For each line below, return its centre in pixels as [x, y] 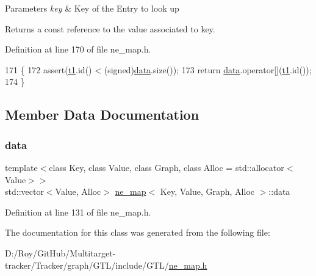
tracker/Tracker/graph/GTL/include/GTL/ [87, 265]
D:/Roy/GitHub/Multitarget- [60, 252]
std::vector [24, 191]
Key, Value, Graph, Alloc [207, 191]
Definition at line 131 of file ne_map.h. [78, 212]
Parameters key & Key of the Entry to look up [92, 8]
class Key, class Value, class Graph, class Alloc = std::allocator [167, 167]
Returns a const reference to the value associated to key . [110, 28]
